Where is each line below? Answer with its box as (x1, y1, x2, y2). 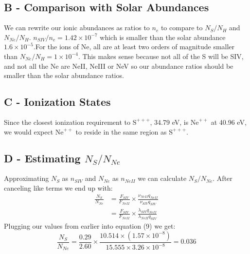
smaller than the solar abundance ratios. (4, 70, 124, 80)
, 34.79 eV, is (150, 117, 189, 127)
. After (213, 173, 232, 183)
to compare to (161, 22, 203, 33)
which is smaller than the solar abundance (100, 32, 226, 42)
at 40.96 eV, (211, 117, 247, 127)
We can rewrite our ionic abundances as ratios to (4, 22, 150, 33)
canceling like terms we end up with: (4, 182, 113, 193)
